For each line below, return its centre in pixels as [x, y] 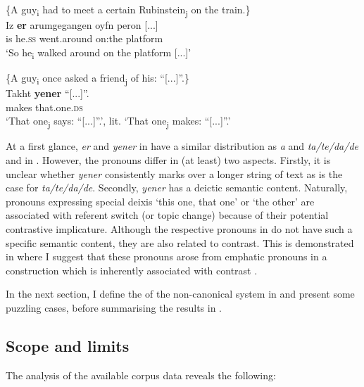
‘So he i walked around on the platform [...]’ [99, 53]
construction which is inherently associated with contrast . [132, 270]
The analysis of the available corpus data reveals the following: [141, 375]
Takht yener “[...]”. [48, 93]
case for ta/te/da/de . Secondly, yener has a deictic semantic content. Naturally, [177, 188]
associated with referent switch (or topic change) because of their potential [167, 215]
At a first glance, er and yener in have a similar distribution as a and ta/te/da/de [182, 146]
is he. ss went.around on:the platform [84, 38]
